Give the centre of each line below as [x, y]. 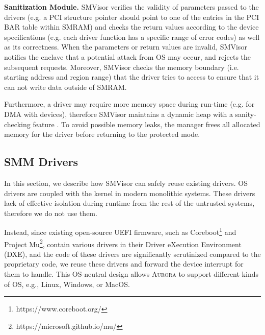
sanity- [246, 114]
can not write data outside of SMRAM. [65, 87]
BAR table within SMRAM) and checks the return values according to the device [131, 27]
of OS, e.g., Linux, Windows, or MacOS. [67, 284]
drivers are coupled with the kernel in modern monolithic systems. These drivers [130, 193]
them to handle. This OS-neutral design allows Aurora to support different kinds [131, 273]
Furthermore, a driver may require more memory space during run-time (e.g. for [129, 104]
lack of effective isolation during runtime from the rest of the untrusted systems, [129, 203]
